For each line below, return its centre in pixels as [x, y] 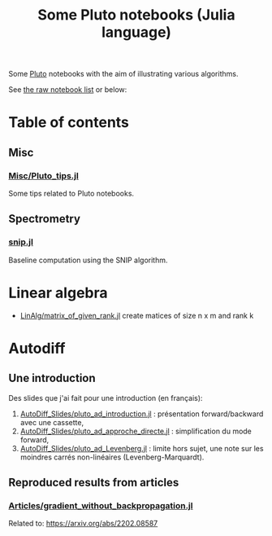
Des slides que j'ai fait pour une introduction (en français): [106, 398]
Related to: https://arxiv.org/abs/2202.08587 [83, 524]
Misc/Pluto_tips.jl [43, 175]
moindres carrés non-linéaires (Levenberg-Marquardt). [112, 457]
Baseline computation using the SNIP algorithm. [88, 260]
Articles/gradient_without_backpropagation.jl [101, 505]
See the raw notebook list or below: [68, 90]
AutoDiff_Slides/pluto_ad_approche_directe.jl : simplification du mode [136, 431]
